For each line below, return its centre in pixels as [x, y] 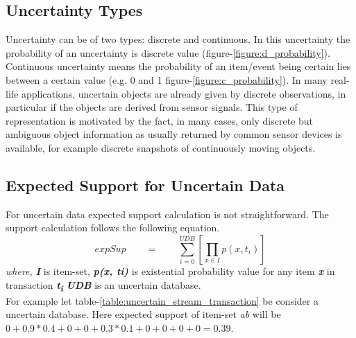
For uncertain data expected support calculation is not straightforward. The [167, 214]
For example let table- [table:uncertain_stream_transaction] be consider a [162, 300]
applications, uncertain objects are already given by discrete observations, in [184, 93]
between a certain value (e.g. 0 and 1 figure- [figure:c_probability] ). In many [167, 79]
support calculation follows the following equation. [113, 228]
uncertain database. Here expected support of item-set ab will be [143, 314]
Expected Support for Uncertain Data [145, 185]
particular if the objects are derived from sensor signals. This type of [152, 107]
